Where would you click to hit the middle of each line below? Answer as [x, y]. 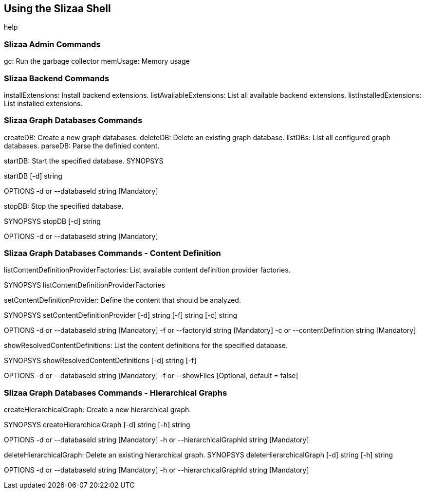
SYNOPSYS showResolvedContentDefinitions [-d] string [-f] [100, 361]
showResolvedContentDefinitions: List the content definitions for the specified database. [146, 346]
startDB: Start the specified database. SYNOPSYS [84, 161]
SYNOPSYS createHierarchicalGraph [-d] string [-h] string [97, 425]
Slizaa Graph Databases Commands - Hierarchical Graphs [116, 393]
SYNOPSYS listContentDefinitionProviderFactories [84, 285]
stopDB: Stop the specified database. [64, 206]
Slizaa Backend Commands [57, 78]
